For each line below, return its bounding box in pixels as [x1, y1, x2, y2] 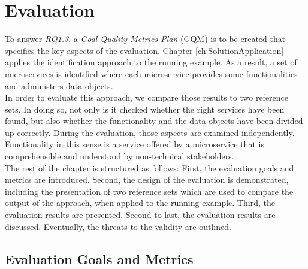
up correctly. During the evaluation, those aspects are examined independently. [5, 126, 295, 138]
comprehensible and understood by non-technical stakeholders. [5, 150, 234, 162]
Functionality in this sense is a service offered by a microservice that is [5, 138, 264, 150]
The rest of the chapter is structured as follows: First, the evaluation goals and [5, 161, 294, 174]
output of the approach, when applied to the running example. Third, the [5, 197, 275, 209]
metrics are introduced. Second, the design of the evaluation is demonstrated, [5, 173, 289, 186]
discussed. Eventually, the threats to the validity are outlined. [5, 220, 231, 232]
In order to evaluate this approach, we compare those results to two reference [5, 91, 289, 104]
